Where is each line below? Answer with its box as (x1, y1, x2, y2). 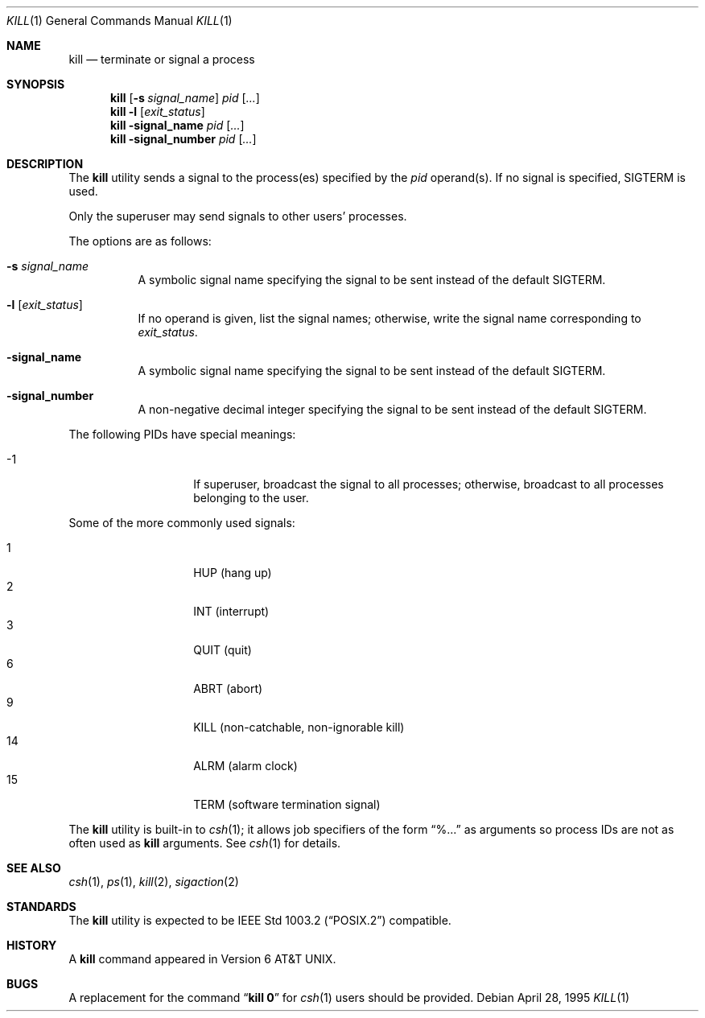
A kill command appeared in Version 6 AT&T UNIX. (68, 952, 336, 966)
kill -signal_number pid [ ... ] (110, 132, 257, 146)
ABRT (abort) (193, 682, 263, 695)
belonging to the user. (193, 491, 309, 505)
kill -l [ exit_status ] (110, 105, 205, 118)
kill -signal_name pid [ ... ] (110, 118, 245, 132)
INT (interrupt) (193, 604, 270, 618)
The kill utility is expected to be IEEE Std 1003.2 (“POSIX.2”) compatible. (68, 913, 451, 927)
